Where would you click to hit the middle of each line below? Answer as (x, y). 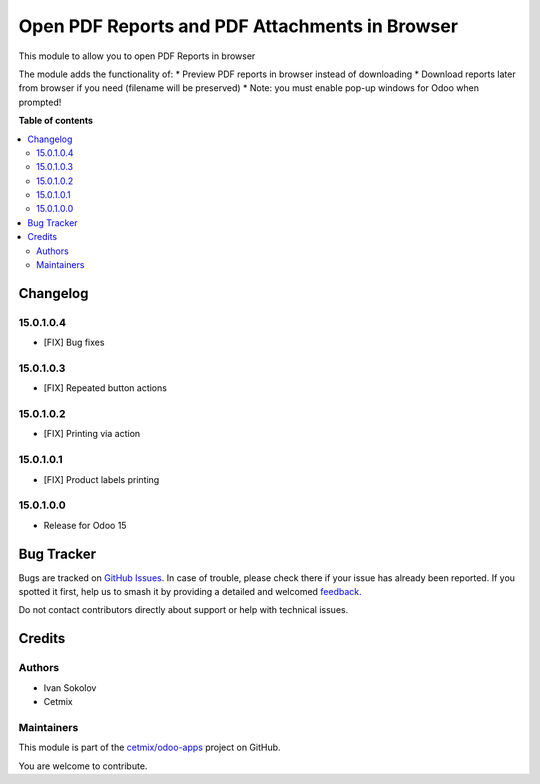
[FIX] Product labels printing (101, 479)
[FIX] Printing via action (92, 434)
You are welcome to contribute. (83, 766)
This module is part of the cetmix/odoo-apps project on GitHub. (149, 747)
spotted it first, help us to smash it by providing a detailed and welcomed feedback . (190, 592)
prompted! (40, 102)
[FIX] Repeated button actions (105, 388)
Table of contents (56, 121)
